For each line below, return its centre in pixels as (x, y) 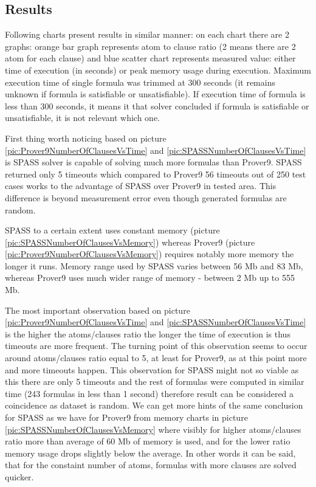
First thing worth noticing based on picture (86, 138)
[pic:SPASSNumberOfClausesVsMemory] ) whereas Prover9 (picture (130, 242)
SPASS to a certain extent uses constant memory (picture (112, 230)
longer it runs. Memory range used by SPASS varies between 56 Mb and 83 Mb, (154, 265)
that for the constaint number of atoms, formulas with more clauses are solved (151, 465)
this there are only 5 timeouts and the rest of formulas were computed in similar (155, 382)
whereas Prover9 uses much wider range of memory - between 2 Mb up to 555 (150, 278)
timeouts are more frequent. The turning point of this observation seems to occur (156, 346)
